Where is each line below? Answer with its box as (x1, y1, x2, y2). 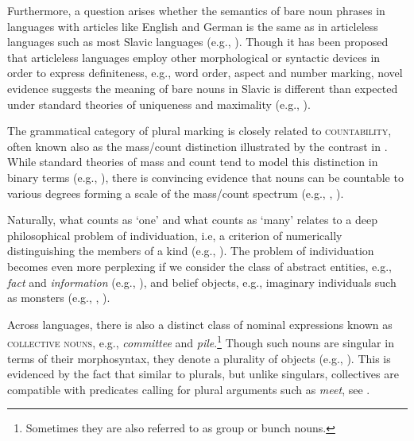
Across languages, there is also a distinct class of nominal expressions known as (7, 315, 393, 332)
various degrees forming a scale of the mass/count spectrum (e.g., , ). (7, 184, 344, 201)
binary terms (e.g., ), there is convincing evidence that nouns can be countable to (7, 168, 404, 185)
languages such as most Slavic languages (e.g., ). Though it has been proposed (7, 33, 389, 50)
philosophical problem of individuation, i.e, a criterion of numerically (7, 226, 342, 243)
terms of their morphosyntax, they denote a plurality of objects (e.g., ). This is (7, 350, 391, 366)
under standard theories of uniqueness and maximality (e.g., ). (7, 95, 311, 112)
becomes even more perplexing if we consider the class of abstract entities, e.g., (7, 257, 392, 274)
